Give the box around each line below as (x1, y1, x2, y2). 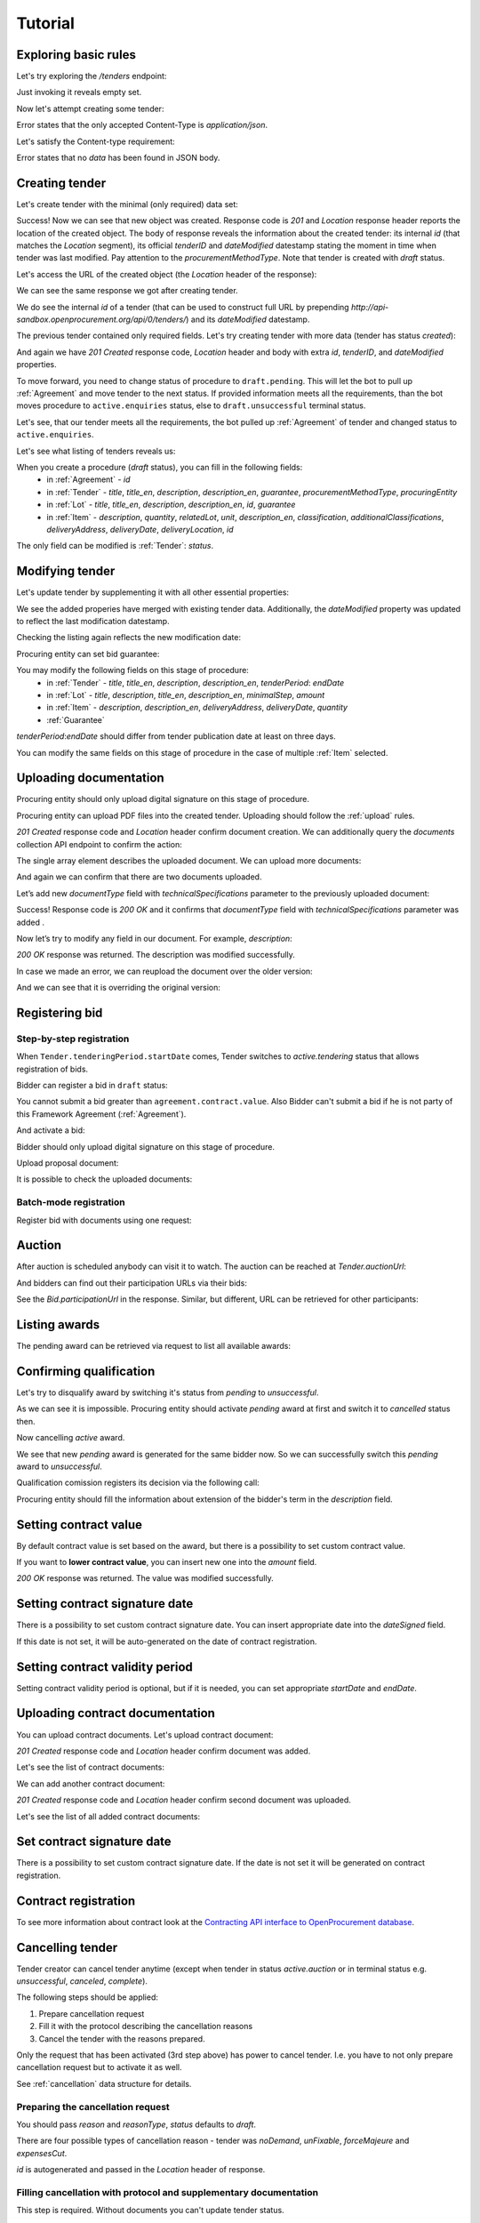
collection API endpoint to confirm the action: (16, 839, 182, 849)
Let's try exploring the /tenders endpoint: (16, 71, 167, 82)
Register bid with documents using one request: (16, 1215, 192, 1225)
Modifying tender (16, 564, 116, 579)
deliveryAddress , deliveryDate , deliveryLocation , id (46, 524, 234, 534)
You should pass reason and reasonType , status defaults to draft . (16, 2119, 257, 2130)
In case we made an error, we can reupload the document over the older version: (16, 966, 313, 976)
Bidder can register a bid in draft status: (16, 1080, 168, 1091)
